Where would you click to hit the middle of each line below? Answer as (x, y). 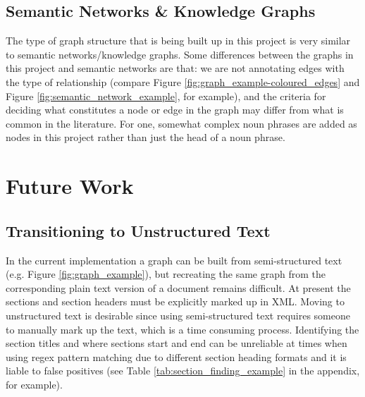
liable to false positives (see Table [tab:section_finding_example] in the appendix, (183, 371)
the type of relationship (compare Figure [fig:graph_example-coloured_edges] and (183, 81)
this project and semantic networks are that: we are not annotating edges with (175, 68)
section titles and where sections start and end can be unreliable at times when (177, 343)
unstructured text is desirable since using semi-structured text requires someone (178, 315)
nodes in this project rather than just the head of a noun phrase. (146, 137)
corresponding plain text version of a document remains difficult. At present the (178, 287)
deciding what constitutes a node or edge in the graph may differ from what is (175, 110)
